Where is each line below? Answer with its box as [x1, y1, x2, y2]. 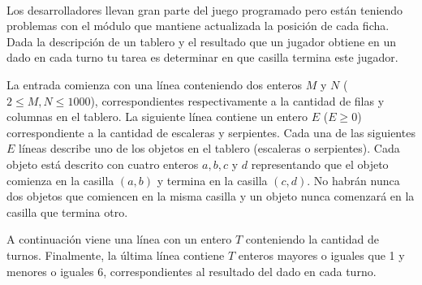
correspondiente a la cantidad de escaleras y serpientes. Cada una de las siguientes [6, 123, 416, 140]
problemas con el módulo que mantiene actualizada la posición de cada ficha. [6, 17, 390, 34]
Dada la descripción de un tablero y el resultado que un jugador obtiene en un [6, 32, 397, 50]
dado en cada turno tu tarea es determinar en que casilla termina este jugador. [6, 49, 398, 66]
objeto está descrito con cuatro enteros [6, 155, 199, 172]
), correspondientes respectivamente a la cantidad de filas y [90, 92, 385, 109]
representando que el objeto [251, 155, 389, 172]
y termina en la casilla [157, 171, 268, 188]
